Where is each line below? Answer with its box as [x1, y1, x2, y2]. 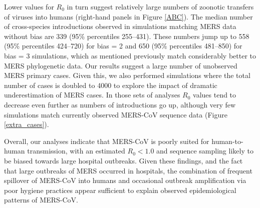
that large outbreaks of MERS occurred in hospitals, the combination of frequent [4, 165, 252, 175]
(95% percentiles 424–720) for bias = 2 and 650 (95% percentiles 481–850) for [4, 40, 242, 51]
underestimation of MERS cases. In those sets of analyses [4, 89, 180, 100]
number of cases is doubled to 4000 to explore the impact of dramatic [4, 79, 217, 90]
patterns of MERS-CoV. [4, 194, 78, 205]
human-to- [211, 135, 243, 146]
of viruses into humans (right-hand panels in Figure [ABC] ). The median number [4, 11, 253, 21]
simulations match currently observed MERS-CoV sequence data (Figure [4, 109, 227, 119]
